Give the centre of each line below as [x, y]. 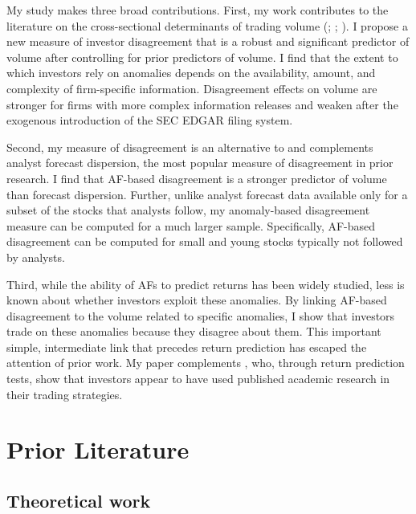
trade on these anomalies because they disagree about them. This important [194, 331]
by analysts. [36, 257]
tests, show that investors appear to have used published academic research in [198, 379]
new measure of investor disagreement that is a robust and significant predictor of [208, 41]
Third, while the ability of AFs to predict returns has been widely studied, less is [206, 284]
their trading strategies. [65, 394]
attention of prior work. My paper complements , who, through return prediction [206, 363]
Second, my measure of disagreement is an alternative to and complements [190, 147]
